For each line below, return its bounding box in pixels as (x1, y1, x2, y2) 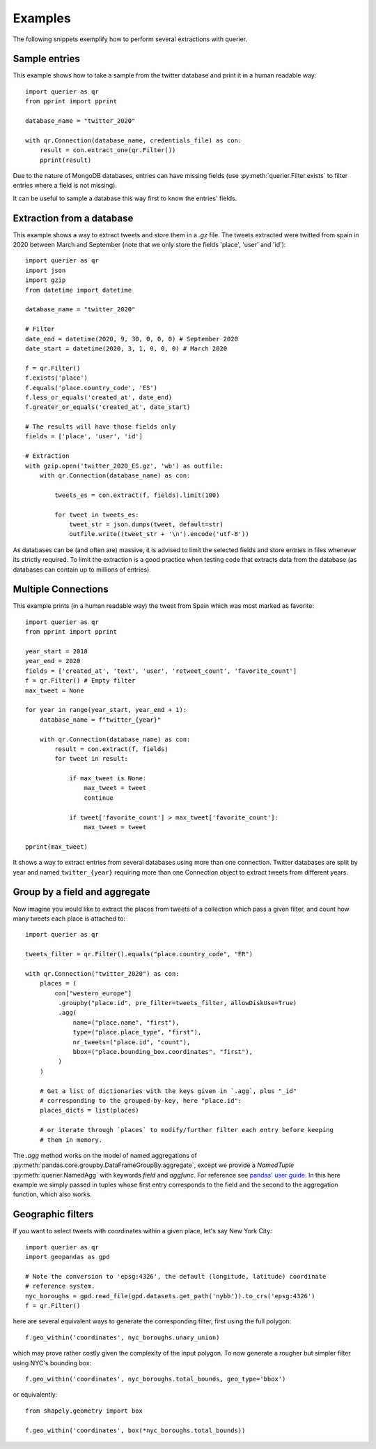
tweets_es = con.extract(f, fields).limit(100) (54, 491, 220, 499)
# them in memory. (39, 1136, 103, 1144)
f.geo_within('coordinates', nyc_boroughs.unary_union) (25, 1333, 220, 1342)
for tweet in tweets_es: (54, 510, 139, 519)
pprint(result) (39, 156, 92, 164)
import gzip (25, 276, 66, 284)
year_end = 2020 (25, 657, 81, 665)
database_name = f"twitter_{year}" (39, 715, 162, 724)
